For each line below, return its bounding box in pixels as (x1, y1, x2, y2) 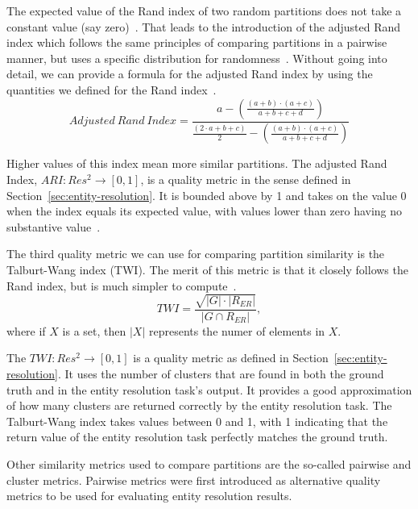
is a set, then (62, 322, 126, 339)
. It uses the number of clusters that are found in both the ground (57, 365, 384, 382)
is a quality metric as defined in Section (133, 349, 329, 366)
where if (6, 322, 46, 339)
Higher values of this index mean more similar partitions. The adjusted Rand (6, 155, 387, 172)
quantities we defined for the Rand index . (6, 81, 217, 98)
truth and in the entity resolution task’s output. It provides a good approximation (6, 381, 412, 398)
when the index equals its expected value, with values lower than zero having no (6, 202, 403, 219)
